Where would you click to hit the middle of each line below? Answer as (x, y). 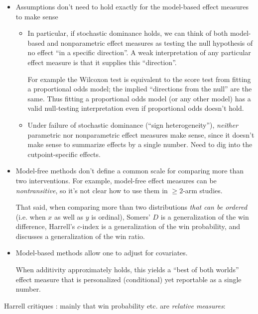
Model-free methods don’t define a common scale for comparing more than (130, 171)
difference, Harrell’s (45, 226)
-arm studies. (203, 190)
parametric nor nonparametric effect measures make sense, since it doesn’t (141, 134)
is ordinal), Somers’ (121, 216)
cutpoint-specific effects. (64, 154)
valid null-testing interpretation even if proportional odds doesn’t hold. (136, 108)
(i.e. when (31, 216)
